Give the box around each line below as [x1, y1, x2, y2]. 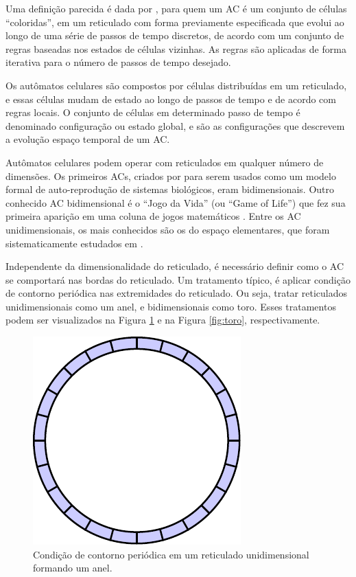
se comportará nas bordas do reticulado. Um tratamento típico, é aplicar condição [5, 272, 351, 286]
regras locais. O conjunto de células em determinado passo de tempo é [5, 105, 300, 120]
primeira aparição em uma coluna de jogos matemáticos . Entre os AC [5, 209, 301, 223]
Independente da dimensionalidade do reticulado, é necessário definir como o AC [5, 259, 344, 273]
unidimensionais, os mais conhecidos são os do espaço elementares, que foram [5, 222, 330, 236]
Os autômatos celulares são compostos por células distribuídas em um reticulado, [5, 78, 347, 92]
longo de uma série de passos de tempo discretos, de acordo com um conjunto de [5, 28, 344, 43]
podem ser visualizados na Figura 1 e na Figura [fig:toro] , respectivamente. [5, 313, 320, 327]
